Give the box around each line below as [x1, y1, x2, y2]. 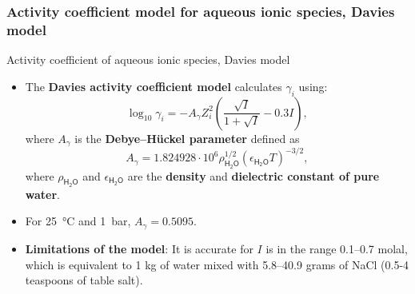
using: [298, 77, 328, 94]
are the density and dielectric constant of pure [127, 167, 380, 184]
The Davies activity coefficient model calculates [25, 77, 282, 94]
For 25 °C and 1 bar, [25, 213, 131, 229]
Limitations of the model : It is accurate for [25, 240, 253, 256]
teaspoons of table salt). [25, 272, 143, 288]
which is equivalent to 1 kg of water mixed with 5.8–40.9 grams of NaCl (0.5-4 [25, 256, 409, 272]
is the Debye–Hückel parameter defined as [74, 129, 300, 146]
